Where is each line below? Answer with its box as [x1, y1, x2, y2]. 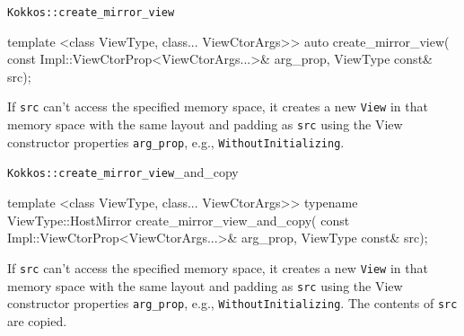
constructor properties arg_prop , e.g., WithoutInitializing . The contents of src [7, 294, 458, 313]
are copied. [7, 311, 67, 330]
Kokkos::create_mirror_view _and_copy [7, 163, 239, 181]
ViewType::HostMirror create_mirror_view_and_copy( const [7, 210, 350, 229]
